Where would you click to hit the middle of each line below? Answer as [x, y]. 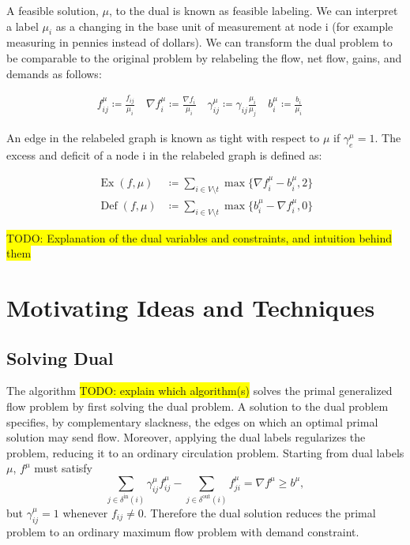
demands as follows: [54, 73]
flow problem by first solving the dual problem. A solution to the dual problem [197, 406]
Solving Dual [60, 357]
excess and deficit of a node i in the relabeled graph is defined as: [164, 154]
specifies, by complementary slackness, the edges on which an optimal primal [192, 421]
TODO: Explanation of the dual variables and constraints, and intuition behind [199, 237]
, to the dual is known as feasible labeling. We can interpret [253, 10]
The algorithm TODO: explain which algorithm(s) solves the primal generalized [199, 391]
